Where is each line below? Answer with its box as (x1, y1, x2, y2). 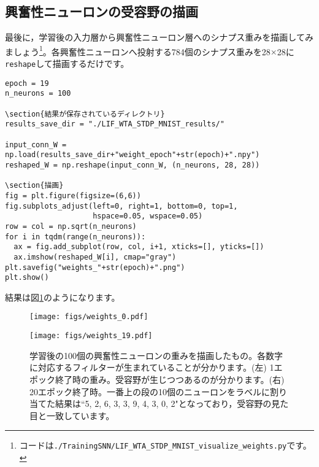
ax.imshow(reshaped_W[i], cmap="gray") (13, 252, 177, 261)
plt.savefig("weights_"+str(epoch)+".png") (5, 263, 185, 272)
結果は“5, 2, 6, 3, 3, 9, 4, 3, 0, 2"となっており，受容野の (55, 397, 272, 410)
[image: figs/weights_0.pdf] (29, 312, 148, 322)
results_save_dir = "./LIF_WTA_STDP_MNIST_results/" (5, 120, 225, 129)
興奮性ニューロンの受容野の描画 (5, 2, 198, 21)
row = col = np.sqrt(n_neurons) (5, 222, 137, 231)
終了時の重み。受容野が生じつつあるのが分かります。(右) (55, 372, 285, 385)
